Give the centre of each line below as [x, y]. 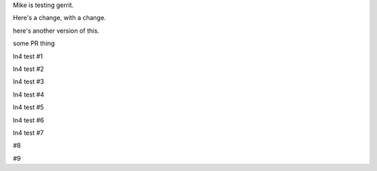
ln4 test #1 [28, 56]
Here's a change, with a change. [59, 18]
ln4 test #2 [29, 69]
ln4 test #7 [28, 133]
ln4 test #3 [29, 82]
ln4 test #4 [29, 95]
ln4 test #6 [29, 120]
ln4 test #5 [29, 107]
